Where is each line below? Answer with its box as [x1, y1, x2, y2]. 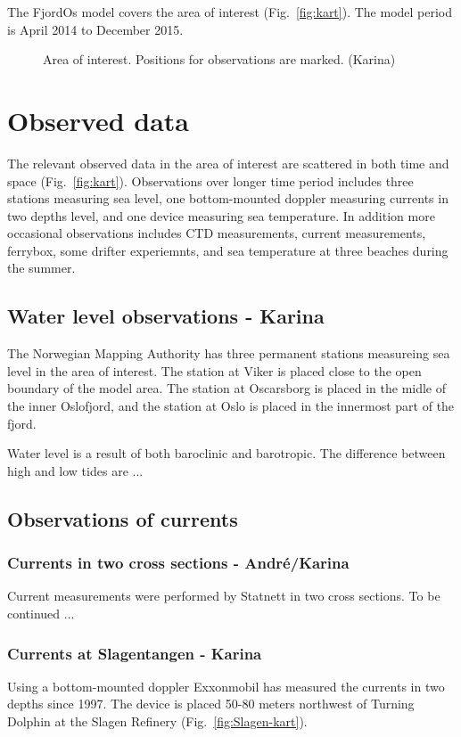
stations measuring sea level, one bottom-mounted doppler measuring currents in [7, 189, 449, 208]
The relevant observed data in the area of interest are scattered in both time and [7, 153, 449, 172]
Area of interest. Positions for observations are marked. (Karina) [43, 50, 396, 69]
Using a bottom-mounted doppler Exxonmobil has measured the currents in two [7, 676, 445, 695]
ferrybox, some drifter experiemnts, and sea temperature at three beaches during [7, 241, 449, 259]
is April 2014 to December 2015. [7, 20, 184, 38]
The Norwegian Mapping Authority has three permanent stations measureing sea [7, 344, 450, 363]
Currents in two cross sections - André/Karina [7, 552, 350, 574]
